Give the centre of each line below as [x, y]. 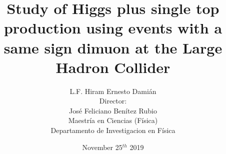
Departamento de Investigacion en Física [113, 130]
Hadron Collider [113, 67]
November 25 [102, 147]
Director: [113, 101]
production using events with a [113, 28]
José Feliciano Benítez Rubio [113, 110]
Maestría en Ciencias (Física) [113, 120]
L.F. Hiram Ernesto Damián [113, 91]
